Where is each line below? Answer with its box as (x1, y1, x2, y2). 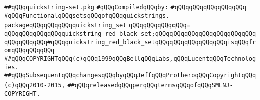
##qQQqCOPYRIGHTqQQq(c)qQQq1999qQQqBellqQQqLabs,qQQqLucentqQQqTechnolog (4, 55, 256, 62)
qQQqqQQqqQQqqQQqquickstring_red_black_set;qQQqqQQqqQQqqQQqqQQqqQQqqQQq (4, 30, 256, 37)
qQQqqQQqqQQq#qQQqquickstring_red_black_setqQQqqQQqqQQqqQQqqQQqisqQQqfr (4, 38, 256, 46)
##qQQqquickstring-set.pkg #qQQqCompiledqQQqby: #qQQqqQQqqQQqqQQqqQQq (4, 4, 246, 11)
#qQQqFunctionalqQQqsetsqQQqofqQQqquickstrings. (4, 12, 170, 19)
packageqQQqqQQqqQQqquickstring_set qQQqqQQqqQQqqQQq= (4, 22, 190, 29)
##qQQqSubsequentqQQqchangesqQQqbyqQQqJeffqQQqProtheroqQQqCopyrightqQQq (4, 72, 256, 79)
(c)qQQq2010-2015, (4, 81, 65, 89)
